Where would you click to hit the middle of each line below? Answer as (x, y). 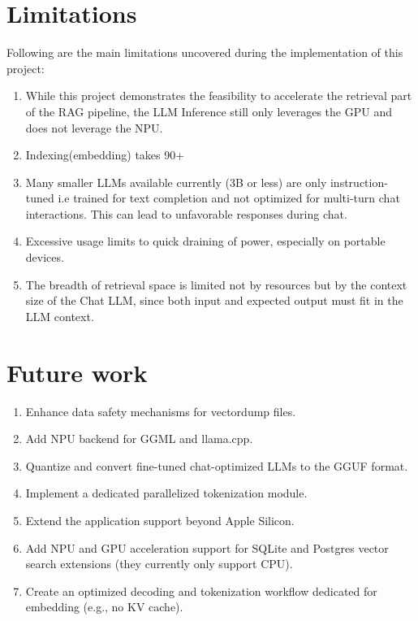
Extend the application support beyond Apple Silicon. (160, 520)
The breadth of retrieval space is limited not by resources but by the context (216, 284)
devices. (45, 257)
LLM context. (60, 316)
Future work (77, 372)
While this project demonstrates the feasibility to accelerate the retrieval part (219, 96)
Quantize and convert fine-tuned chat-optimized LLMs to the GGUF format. (217, 465)
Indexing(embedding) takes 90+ (105, 155)
